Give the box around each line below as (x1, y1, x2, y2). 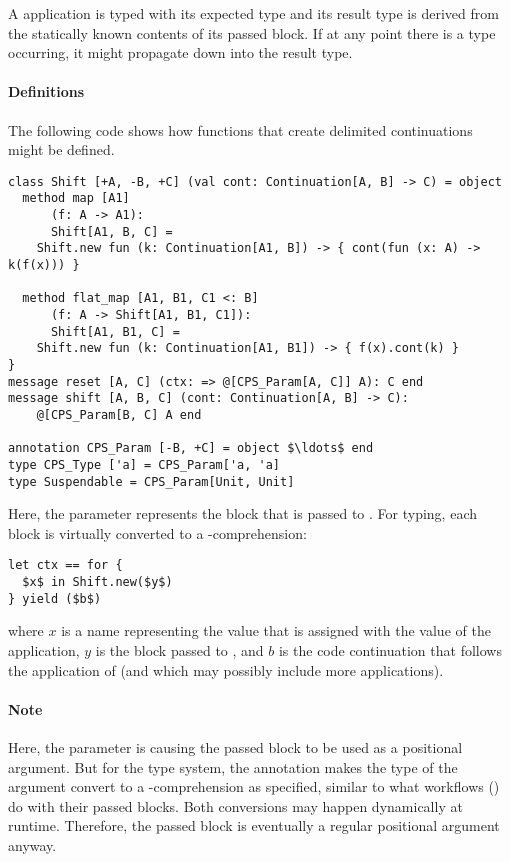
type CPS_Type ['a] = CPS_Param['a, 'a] (8, 457, 281, 472)
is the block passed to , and (95, 639, 264, 660)
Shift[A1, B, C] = (50, 224, 173, 239)
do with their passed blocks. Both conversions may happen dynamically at (8, 795, 463, 816)
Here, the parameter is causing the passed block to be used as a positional (8, 736, 463, 757)
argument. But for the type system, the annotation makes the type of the (8, 756, 458, 777)
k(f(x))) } (8, 258, 80, 273)
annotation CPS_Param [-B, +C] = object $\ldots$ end (8, 441, 374, 456)
